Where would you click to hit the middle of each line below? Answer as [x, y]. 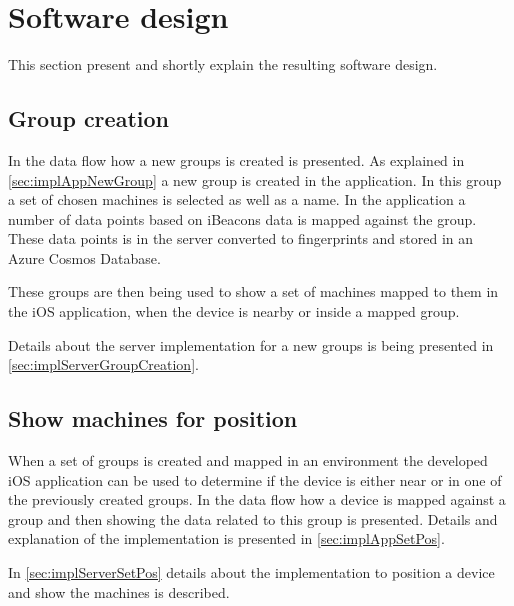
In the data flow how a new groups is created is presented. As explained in [236, 159]
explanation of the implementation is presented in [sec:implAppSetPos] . [226, 538]
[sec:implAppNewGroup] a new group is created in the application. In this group [255, 179]
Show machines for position [153, 418]
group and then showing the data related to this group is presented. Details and [253, 518]
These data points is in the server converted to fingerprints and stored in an [241, 238]
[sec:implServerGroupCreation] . [103, 364]
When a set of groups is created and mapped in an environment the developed [248, 460]
